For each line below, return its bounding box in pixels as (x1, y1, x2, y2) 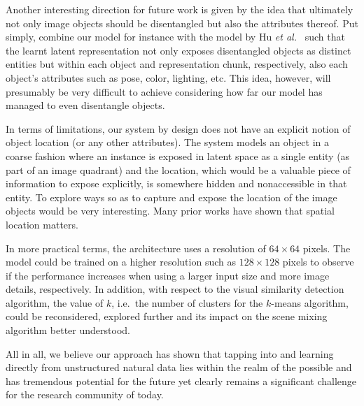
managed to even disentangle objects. (6, 98, 165, 113)
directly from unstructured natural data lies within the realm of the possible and (6, 360, 352, 375)
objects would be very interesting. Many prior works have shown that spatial (6, 203, 335, 218)
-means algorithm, (271, 295, 349, 310)
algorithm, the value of (6, 295, 104, 310)
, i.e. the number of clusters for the (111, 295, 263, 310)
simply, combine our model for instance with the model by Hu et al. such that (6, 29, 345, 44)
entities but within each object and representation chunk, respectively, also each (6, 57, 348, 71)
